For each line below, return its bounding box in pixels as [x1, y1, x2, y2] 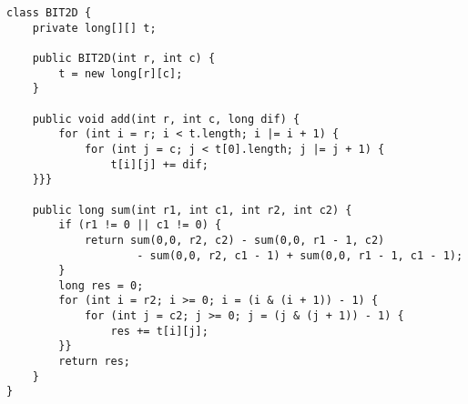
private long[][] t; [32, 21, 157, 35]
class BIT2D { [6, 6, 92, 19]
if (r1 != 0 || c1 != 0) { [58, 218, 222, 232]
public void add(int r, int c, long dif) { [32, 112, 300, 126]
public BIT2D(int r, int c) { [32, 51, 216, 65]
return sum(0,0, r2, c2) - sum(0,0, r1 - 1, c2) [84, 233, 385, 247]
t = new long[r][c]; [58, 66, 183, 80]
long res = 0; [58, 278, 144, 292]
